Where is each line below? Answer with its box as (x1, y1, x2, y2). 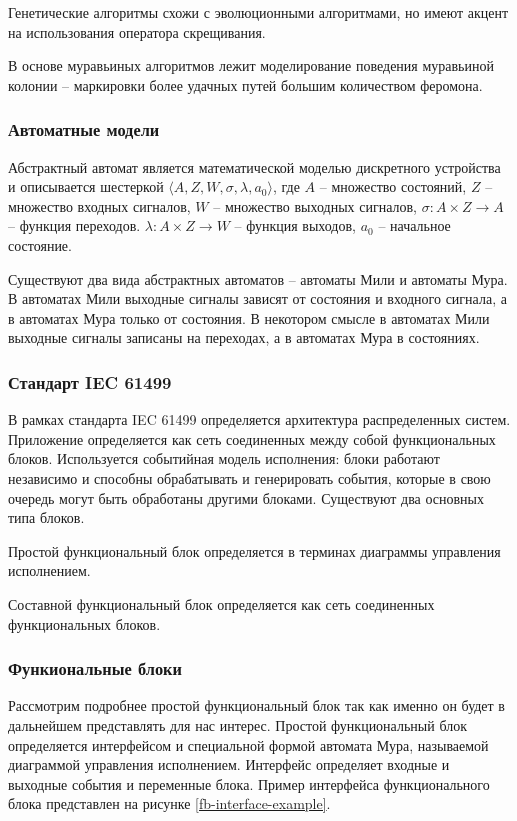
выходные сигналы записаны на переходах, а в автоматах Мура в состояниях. (8, 327, 480, 348)
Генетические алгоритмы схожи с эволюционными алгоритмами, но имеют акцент (8, 2, 509, 22)
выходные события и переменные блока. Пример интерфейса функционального (8, 773, 490, 794)
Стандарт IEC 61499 (8, 369, 172, 394)
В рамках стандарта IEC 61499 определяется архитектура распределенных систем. (8, 409, 511, 430)
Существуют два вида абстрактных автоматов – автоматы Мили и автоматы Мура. (8, 268, 508, 289)
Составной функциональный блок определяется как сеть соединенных (8, 593, 435, 614)
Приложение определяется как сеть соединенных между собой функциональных (8, 428, 496, 449)
